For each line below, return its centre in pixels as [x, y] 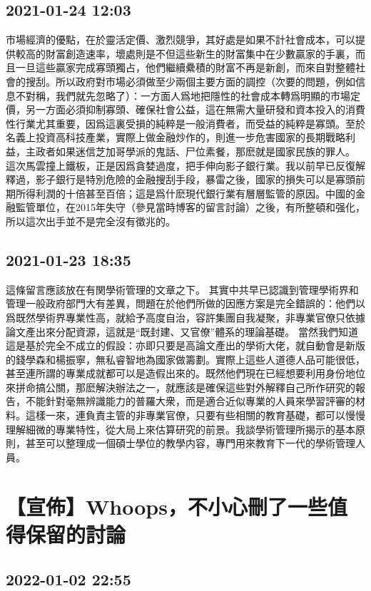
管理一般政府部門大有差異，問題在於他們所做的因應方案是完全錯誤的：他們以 [185, 303]
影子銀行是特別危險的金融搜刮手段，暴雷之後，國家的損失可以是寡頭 [195, 179]
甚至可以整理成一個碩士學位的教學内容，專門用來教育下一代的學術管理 [190, 443]
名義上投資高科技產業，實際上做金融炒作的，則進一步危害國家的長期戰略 [176, 137]
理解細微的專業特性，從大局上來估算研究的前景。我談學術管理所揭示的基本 [181, 429]
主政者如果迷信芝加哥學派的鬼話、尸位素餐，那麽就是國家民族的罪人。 [190, 151]
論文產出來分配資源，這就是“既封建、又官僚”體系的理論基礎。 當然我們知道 [182, 331]
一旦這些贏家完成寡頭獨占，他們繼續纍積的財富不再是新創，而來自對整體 [185, 67]
